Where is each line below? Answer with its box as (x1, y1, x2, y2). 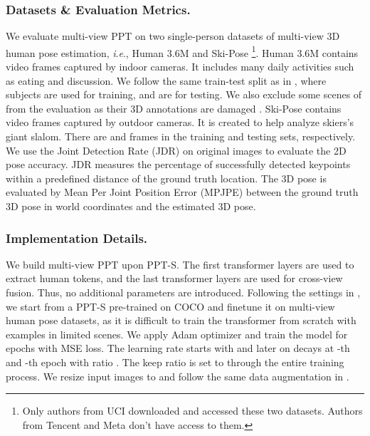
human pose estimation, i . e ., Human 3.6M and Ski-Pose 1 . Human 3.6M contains (6, 43, 359, 60)
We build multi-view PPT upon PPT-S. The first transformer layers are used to (6, 256, 354, 271)
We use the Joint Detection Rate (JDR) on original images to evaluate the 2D (6, 142, 347, 157)
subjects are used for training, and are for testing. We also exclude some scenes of (6, 87, 362, 102)
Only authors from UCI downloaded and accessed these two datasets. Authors (22, 403, 363, 418)
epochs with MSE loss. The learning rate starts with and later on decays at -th (6, 341, 350, 355)
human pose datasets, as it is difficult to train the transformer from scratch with (6, 313, 356, 328)
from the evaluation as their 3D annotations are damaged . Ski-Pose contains (6, 100, 342, 115)
